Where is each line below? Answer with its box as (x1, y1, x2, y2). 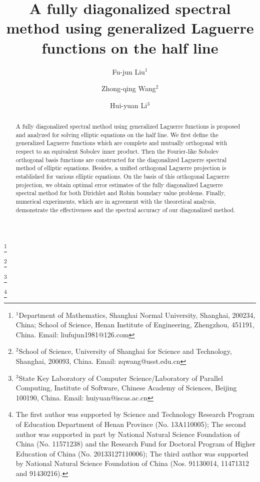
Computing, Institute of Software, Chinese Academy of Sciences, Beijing (15, 382, 237, 393)
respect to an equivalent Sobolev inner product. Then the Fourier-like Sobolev (15, 147, 219, 156)
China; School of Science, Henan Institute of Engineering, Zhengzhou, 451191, (15, 319, 254, 330)
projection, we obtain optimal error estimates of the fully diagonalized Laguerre (15, 180, 223, 189)
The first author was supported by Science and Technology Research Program (15, 409, 254, 419)
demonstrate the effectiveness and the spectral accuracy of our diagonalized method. (15, 205, 235, 214)
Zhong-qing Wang (101, 83, 156, 94)
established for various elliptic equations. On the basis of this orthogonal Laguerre (15, 172, 229, 181)
